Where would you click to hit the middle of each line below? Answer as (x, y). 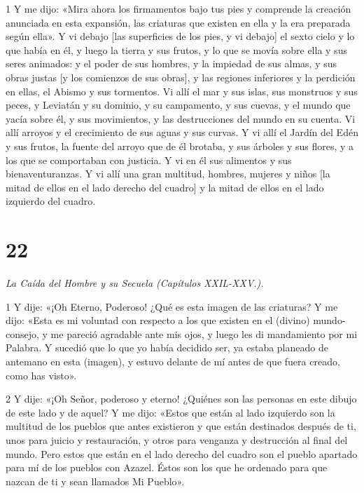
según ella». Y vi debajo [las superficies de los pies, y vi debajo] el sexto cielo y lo (180, 36)
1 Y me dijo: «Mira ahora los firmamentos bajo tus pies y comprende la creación (178, 8)
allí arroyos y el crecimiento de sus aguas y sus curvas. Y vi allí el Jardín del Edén (182, 132)
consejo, (22, 333)
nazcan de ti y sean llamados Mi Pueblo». (95, 481)
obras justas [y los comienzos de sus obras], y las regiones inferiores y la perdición (181, 77)
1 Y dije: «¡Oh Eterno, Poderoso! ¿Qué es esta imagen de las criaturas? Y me (172, 306)
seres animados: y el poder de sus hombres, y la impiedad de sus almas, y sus (171, 63)
